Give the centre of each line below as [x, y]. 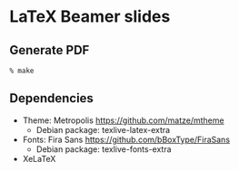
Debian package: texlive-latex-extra [103, 129]
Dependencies [51, 98]
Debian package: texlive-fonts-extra [104, 149]
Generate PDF [50, 50]
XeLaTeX [39, 158]
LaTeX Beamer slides [90, 17]
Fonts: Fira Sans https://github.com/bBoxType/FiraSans [126, 139]
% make [22, 71]
